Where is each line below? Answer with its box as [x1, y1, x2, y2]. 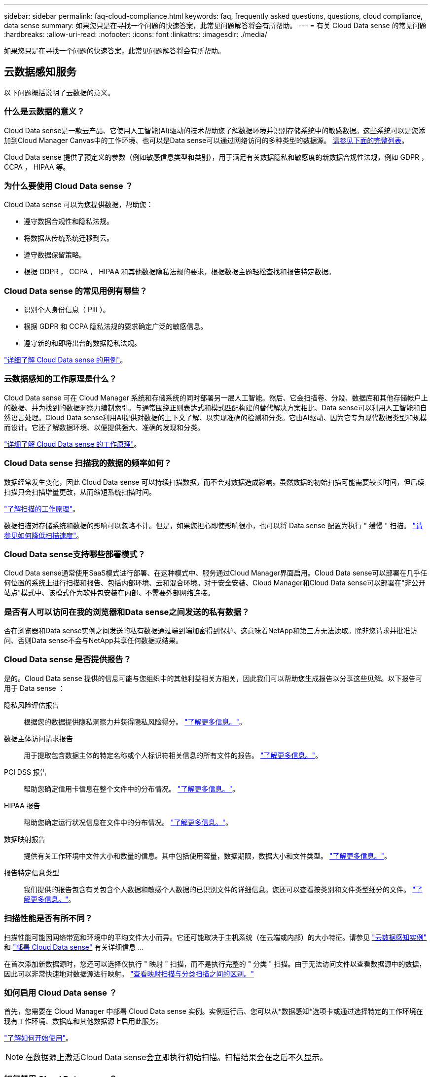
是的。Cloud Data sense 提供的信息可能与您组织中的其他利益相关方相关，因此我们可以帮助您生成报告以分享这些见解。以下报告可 [4, 674, 423, 682]
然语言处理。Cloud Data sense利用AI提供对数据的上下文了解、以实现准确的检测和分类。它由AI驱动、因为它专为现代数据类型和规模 [4, 413, 427, 422]
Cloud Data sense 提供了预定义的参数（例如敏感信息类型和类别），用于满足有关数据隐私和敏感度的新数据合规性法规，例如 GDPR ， [4, 152, 428, 161]
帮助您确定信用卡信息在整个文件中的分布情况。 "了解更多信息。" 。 [24, 784, 239, 793]
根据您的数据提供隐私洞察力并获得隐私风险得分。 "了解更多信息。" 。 [24, 717, 246, 726]
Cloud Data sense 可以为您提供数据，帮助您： [4, 200, 153, 209]
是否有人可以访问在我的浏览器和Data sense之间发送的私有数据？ [4, 607, 250, 617]
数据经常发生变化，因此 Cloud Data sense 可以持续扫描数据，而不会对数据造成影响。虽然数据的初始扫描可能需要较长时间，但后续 [4, 477, 425, 486]
